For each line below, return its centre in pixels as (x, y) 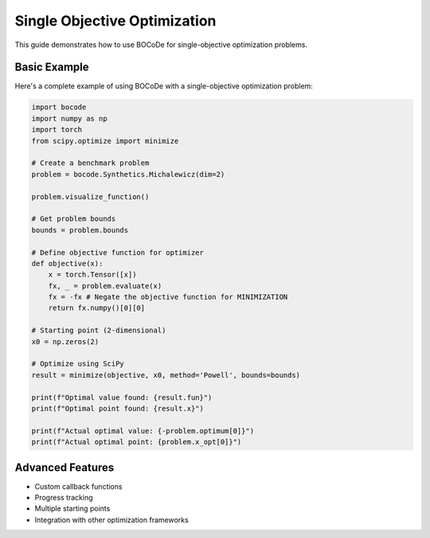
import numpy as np (69, 118)
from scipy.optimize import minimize (105, 141)
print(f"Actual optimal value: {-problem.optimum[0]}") (143, 431)
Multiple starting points (72, 509)
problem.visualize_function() (90, 196)
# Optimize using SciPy (78, 364)
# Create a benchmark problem (90, 163)
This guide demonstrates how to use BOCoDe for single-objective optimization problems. (161, 45)
